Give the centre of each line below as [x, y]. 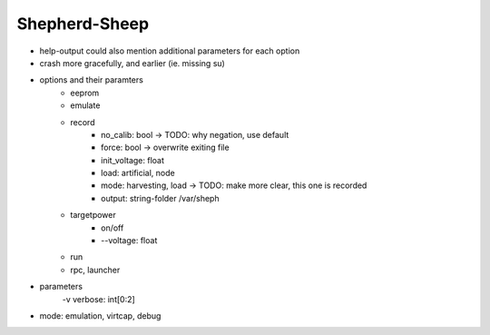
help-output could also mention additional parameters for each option [170, 51]
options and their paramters [92, 80]
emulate [85, 105]
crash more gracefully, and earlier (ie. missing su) [132, 63]
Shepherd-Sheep [83, 24]
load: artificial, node [138, 173]
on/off [113, 228]
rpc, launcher [95, 270]
